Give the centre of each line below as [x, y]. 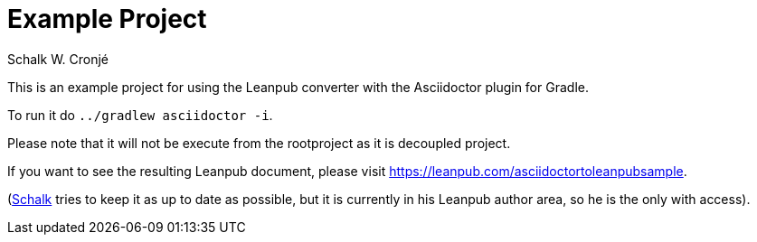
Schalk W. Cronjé [58, 59]
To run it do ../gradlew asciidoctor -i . [140, 115]
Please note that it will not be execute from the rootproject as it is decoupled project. [259, 143]
